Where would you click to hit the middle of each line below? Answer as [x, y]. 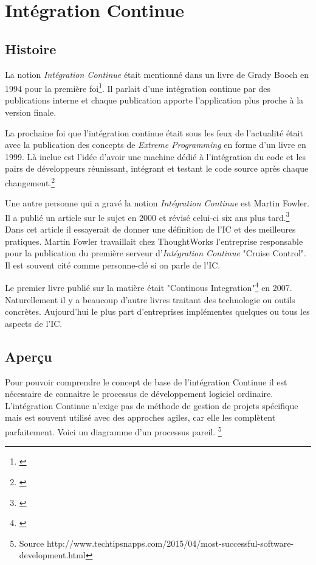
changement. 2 [30, 181]
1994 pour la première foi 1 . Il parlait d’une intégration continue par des [138, 87]
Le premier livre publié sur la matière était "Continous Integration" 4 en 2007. [149, 287]
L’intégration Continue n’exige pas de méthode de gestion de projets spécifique [152, 405]
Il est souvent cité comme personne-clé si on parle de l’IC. [113, 265]
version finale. [31, 112]
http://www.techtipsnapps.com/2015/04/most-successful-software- [170, 543]
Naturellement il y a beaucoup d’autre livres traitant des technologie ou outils [150, 299]
